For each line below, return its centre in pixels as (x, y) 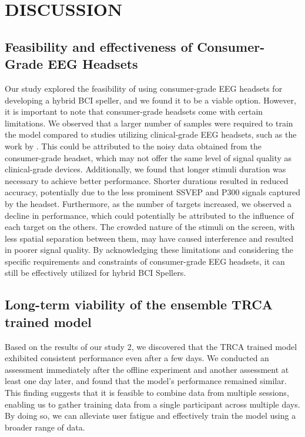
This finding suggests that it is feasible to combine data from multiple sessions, (147, 393)
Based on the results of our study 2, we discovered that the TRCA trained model (151, 346)
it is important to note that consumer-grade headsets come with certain (134, 111)
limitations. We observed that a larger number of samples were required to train (149, 123)
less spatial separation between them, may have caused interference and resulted (149, 238)
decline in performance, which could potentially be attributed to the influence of (149, 215)
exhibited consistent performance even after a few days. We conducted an (137, 358)
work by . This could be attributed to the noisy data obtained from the (133, 146)
